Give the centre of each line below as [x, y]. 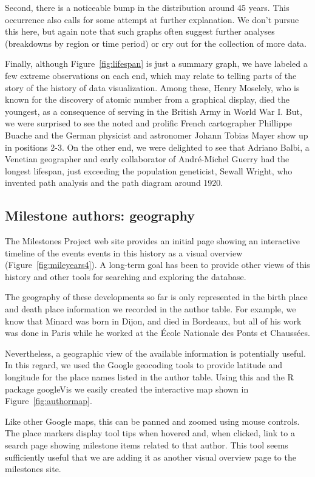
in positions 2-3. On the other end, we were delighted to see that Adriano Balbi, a [157, 147]
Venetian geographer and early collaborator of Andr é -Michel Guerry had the [147, 159]
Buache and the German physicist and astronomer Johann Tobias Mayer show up [157, 135]
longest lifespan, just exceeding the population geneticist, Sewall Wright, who [149, 170]
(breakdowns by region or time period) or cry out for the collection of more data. [156, 43]
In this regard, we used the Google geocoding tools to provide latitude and [144, 365]
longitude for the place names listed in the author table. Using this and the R [149, 377]
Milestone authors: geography [100, 215]
